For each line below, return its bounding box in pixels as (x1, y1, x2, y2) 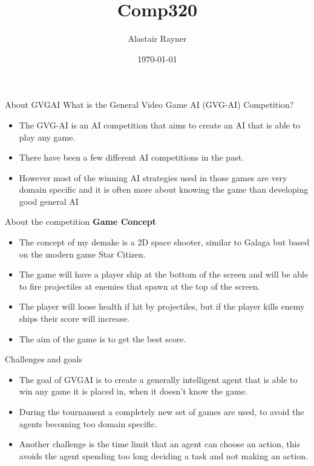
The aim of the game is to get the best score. (19, 332, 186, 345)
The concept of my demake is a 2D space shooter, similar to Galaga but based (19, 236, 310, 248)
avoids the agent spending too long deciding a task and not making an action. (19, 449, 308, 462)
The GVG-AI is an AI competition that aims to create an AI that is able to (19, 118, 301, 131)
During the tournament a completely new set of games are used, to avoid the (19, 405, 304, 418)
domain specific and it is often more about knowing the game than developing (19, 183, 309, 196)
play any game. (19, 130, 76, 143)
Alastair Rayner (128, 32, 187, 45)
